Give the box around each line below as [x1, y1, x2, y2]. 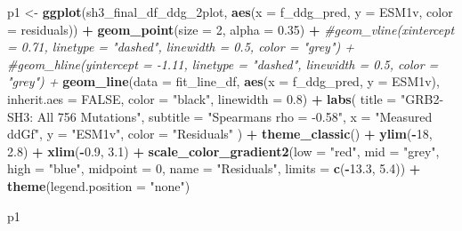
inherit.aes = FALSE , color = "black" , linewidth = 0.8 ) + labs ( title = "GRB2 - [7, 89, 444, 108]
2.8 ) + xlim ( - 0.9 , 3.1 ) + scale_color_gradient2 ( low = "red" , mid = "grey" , [7, 141, 440, 160]
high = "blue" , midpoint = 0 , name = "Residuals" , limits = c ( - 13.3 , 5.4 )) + [7, 159, 421, 178]
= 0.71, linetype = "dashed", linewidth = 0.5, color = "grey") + [7, 37, 354, 56]
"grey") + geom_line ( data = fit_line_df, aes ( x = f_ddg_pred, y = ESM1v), [7, 72, 440, 91]
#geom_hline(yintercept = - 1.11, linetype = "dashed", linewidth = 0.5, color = [7, 54, 439, 73]
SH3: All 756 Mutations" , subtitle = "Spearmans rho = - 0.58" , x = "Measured [7, 107, 433, 125]
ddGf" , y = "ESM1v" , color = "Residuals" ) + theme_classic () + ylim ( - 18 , [7, 124, 433, 143]
